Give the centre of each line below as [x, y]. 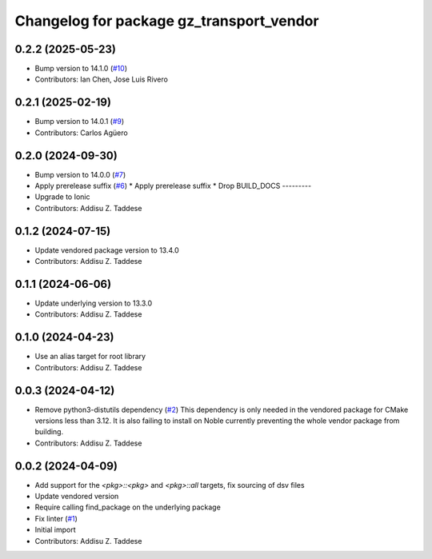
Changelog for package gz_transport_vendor [167, 21]
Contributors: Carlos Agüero [81, 133]
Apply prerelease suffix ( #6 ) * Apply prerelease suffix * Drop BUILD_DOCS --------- [173, 186]
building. [49, 432]
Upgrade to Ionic [62, 197]
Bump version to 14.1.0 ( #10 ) [81, 69]
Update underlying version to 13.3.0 [93, 303]
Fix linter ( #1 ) [56, 518]
